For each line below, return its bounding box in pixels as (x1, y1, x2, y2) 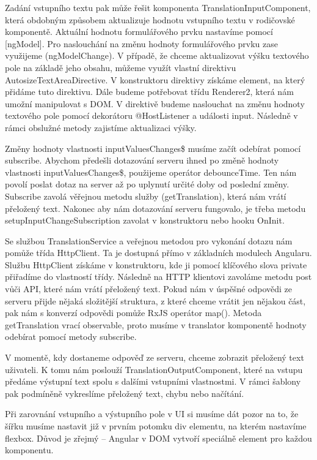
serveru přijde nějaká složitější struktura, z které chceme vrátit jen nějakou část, (5, 294, 306, 307)
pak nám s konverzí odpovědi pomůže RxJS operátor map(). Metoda (5, 306, 262, 319)
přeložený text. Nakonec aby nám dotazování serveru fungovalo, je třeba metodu (5, 202, 306, 214)
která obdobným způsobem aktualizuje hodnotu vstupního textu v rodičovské (5, 13, 295, 26)
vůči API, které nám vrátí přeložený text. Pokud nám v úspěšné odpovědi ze (5, 282, 293, 295)
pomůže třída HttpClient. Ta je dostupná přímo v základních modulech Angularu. (5, 246, 312, 259)
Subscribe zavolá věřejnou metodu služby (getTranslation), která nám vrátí (5, 189, 286, 202)
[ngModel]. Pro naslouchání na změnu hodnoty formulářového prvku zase (5, 37, 279, 50)
